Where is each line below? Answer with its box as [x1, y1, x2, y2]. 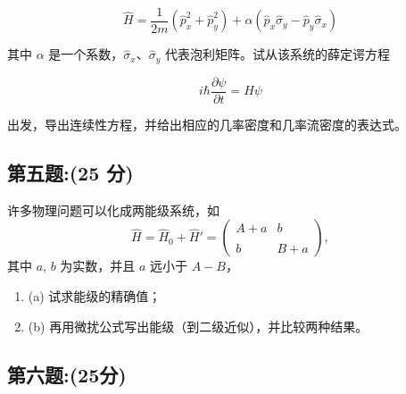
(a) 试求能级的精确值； [28, 286, 162, 305]
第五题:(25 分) [7, 158, 134, 186]
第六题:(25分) [7, 360, 127, 388]
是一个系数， [48, 45, 124, 63]
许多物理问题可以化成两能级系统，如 [7, 200, 220, 219]
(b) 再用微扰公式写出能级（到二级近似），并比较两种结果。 [28, 316, 369, 335]
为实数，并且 [60, 256, 136, 275]
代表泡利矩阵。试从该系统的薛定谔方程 [164, 45, 390, 63]
